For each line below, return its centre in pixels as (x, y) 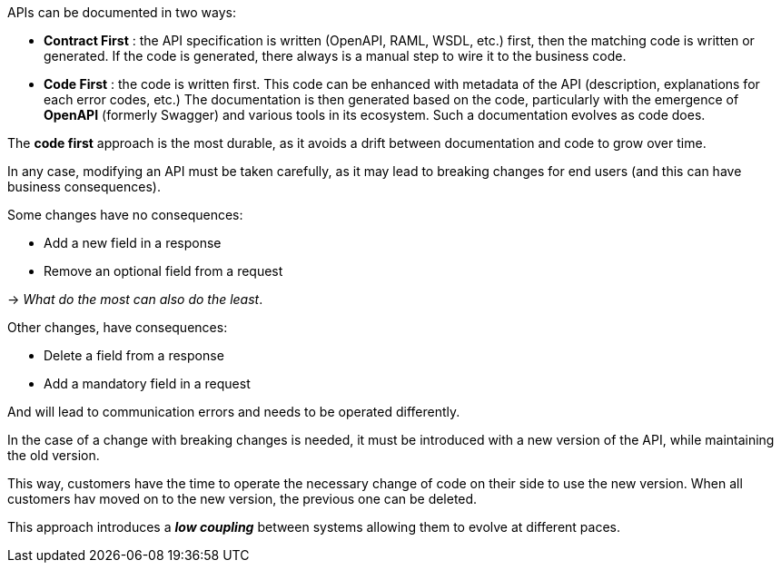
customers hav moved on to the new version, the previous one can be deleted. (242, 499)
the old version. (54, 455)
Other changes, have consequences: (118, 327)
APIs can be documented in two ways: (122, 12)
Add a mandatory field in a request (147, 383)
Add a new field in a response (133, 243)
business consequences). (84, 187)
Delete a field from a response (134, 355)
